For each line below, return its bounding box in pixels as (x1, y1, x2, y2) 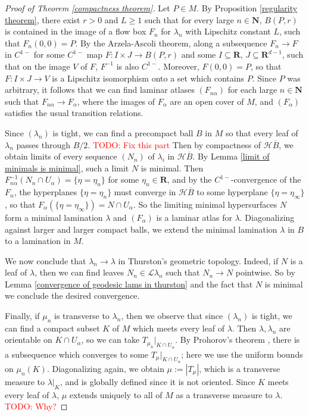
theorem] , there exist (5, 13, 80, 26)
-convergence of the (230, 173, 301, 186)
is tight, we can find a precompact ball (52, 126, 193, 139)
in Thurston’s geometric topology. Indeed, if (118, 254, 279, 267)
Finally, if (5, 309, 40, 322)
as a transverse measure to (176, 388, 273, 401)
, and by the (167, 173, 212, 186)
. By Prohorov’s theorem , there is (175, 333, 300, 346)
